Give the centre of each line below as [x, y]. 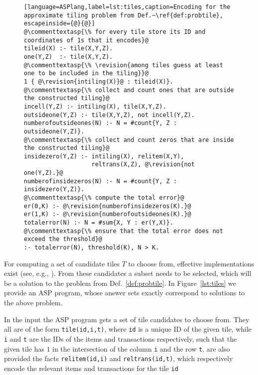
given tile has [24, 348]
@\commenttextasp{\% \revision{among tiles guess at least [124, 65]
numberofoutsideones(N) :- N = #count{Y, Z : [100, 123]
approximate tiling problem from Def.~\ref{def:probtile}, [124, 15]
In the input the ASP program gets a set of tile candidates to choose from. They [127, 319]
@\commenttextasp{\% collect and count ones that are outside [129, 90]
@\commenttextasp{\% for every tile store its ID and [115, 32]
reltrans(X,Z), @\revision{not [143, 165]
